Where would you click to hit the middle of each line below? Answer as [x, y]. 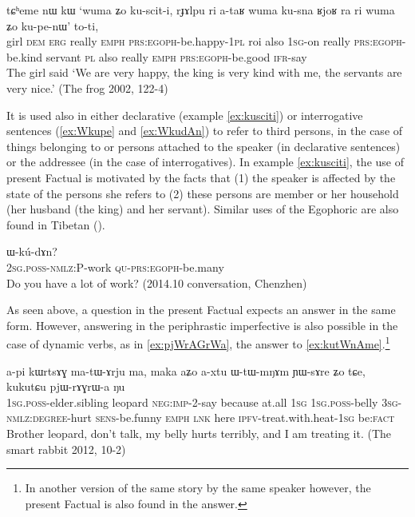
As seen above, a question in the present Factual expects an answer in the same [201, 310]
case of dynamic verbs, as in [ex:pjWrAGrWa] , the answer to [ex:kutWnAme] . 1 [198, 342]
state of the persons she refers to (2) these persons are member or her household [203, 193]
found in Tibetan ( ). [56, 224]
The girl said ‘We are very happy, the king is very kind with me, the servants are [204, 72]
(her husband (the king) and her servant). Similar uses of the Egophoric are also [203, 209]
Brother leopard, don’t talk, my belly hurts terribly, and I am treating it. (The [199, 433]
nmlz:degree [37, 418]
